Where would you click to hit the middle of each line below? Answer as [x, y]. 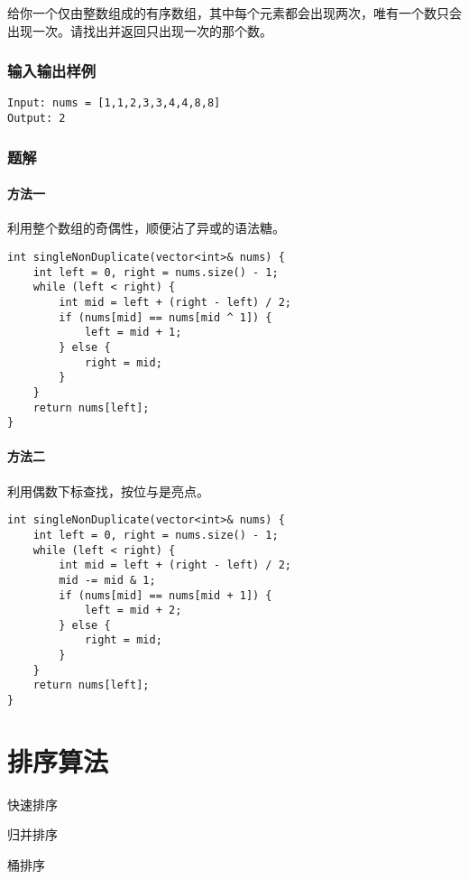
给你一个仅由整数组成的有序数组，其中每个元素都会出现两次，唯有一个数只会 [234, 13]
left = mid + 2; [133, 611]
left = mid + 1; [133, 333]
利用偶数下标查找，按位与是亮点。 [108, 490]
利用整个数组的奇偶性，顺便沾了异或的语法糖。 [146, 228]
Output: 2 [37, 119]
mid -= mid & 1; [107, 580]
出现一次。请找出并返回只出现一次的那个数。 [140, 30]
